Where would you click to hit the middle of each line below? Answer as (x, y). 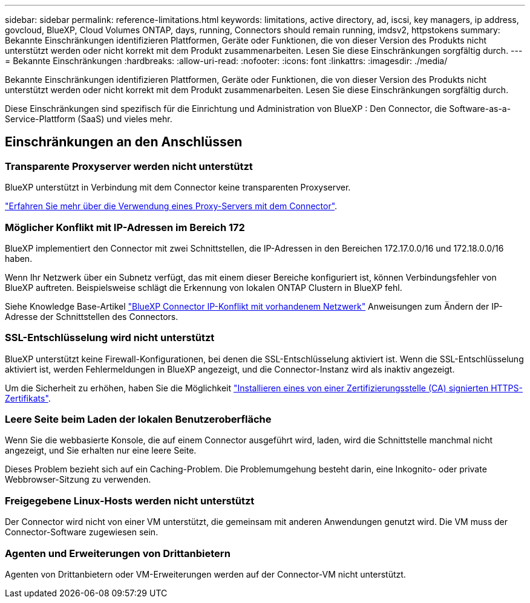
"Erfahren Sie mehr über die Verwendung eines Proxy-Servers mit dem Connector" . (171, 206)
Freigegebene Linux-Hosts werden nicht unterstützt (130, 500)
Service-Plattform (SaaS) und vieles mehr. (89, 119)
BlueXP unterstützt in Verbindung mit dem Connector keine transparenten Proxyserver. (178, 187)
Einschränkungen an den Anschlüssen (124, 142)
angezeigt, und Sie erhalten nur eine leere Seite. (101, 451)
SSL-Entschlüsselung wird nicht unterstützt (110, 338)
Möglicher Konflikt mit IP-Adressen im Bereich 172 (125, 227)
